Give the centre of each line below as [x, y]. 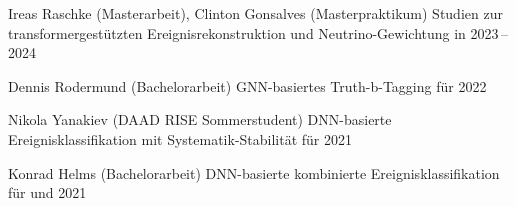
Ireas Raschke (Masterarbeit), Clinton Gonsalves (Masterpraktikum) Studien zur [255, 13]
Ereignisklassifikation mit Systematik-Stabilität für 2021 [180, 138]
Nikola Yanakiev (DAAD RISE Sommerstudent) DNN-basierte [200, 119]
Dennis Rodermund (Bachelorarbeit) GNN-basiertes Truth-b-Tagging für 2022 [247, 85]
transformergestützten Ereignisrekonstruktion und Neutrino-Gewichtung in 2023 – [258, 32]
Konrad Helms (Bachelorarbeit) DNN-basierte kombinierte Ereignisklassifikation [254, 172]
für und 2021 [47, 192]
